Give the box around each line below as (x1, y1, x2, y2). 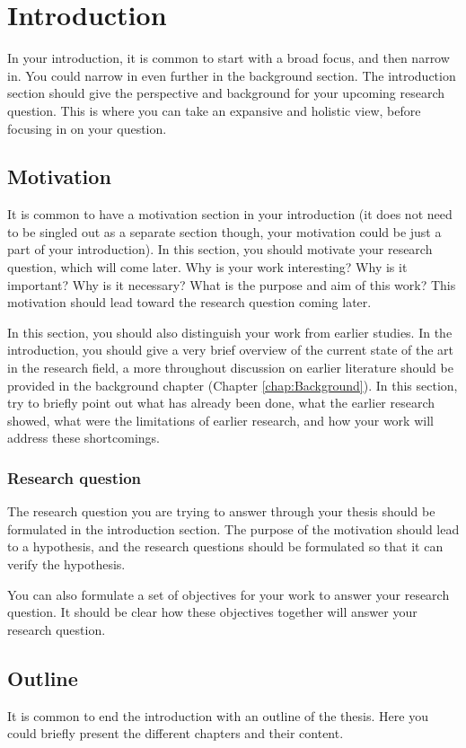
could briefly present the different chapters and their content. (7, 724, 344, 743)
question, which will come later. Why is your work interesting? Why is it (7, 258, 408, 277)
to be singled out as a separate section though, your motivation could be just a (7, 222, 442, 241)
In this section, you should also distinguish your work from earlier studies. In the (7, 322, 453, 341)
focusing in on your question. (7, 119, 167, 137)
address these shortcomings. (7, 428, 161, 447)
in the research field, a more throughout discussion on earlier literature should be (7, 358, 453, 377)
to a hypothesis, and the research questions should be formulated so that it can (7, 537, 444, 556)
